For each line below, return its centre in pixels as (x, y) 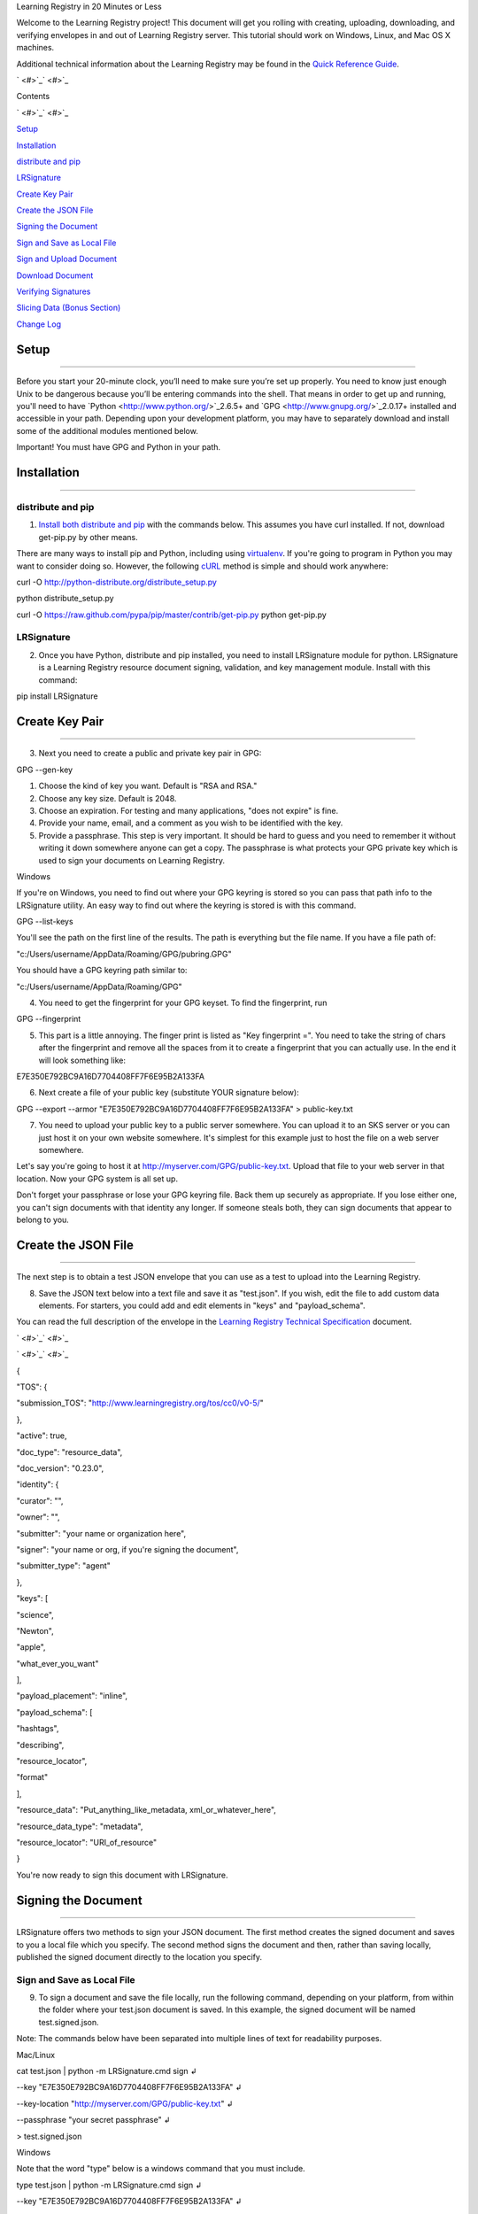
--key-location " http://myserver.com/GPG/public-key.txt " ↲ (125, 2103)
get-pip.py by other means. (89, 537)
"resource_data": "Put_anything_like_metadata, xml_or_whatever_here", (146, 1810)
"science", (35, 1614)
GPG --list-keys (45, 922)
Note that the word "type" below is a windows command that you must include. (161, 2169)
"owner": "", (39, 1517)
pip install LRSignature (57, 696)
